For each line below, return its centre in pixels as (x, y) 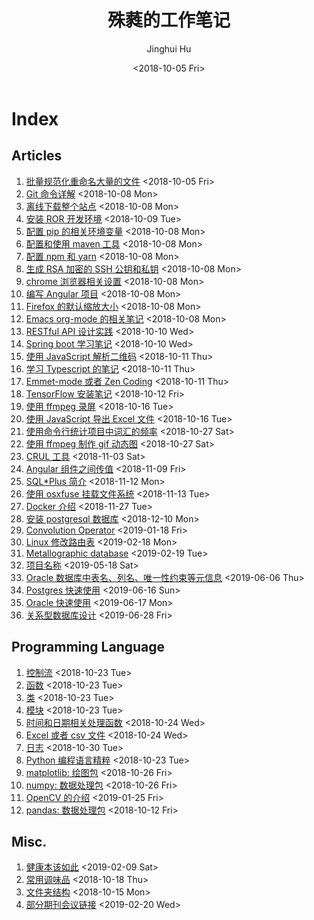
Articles (37, 156)
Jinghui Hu (169, 48)
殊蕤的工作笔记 (169, 20)
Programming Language (88, 647)
